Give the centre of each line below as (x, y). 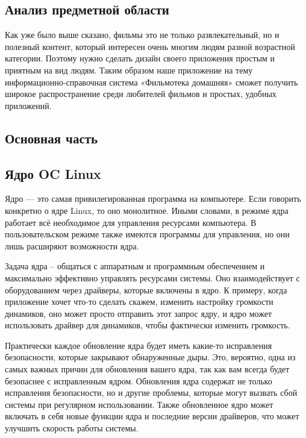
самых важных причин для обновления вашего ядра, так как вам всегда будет (147, 369)
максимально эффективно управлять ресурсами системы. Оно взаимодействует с (152, 277)
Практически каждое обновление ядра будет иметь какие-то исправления (139, 345)
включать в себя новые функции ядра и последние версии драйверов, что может (152, 416)
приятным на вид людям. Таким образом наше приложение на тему (129, 70)
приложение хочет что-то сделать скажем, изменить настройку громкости (139, 302)
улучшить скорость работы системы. (72, 428)
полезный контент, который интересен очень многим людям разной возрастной (150, 46)
